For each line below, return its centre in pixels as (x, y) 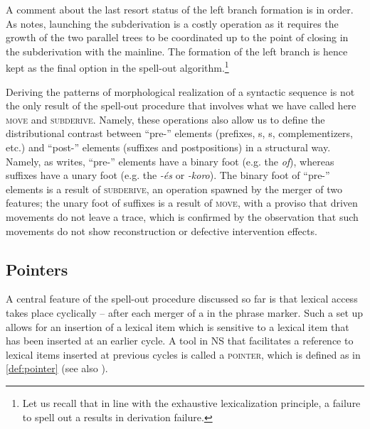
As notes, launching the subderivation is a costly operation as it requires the (172, 23)
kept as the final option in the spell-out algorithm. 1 (117, 67)
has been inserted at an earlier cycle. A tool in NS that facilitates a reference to (180, 341)
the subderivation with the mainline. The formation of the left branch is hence (177, 51)
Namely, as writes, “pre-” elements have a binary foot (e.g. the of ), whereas (170, 161)
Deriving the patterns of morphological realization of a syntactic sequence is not (180, 91)
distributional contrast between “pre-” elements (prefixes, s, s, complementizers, (179, 133)
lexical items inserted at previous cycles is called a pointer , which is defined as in (183, 354)
